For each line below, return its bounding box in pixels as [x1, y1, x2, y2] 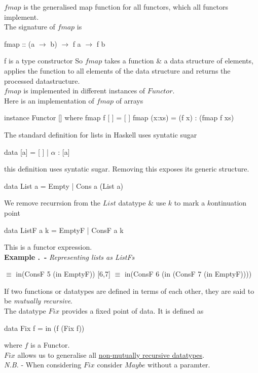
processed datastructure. [4, 75, 80, 86]
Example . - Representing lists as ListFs [4, 251, 135, 262]
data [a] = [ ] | [4, 146, 49, 157]
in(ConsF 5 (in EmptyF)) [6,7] [16, 268, 110, 279]
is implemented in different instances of [23, 85, 145, 96]
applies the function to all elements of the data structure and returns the [4, 65, 231, 76]
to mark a [174, 197, 205, 208]
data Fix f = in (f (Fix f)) [4, 322, 85, 333]
